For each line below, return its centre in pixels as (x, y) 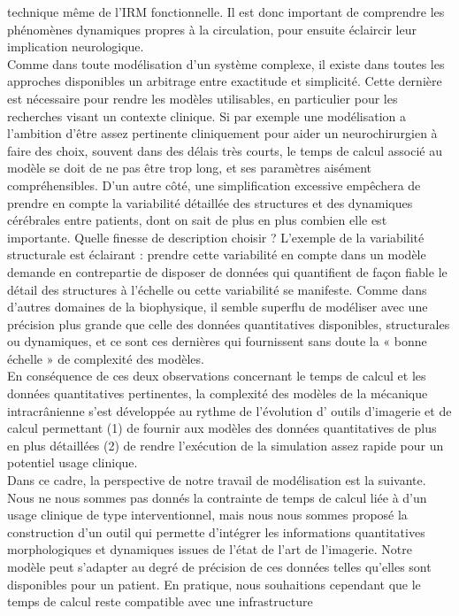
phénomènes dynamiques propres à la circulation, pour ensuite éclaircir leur (212, 29)
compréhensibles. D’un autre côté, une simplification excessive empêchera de (214, 185)
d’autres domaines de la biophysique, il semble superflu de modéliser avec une (218, 307)
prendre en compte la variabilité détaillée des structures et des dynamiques (210, 202)
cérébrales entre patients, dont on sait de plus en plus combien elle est (197, 220)
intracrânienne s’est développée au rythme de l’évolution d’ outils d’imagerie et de (229, 410)
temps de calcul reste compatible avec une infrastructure (160, 601)
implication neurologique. (76, 46)
